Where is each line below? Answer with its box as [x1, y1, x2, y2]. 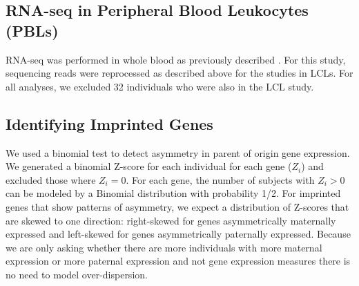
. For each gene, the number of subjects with [126, 172, 315, 187]
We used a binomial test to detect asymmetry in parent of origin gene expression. [6, 145, 350, 160]
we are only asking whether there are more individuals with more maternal [6, 240, 322, 254]
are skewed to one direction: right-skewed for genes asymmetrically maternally [6, 213, 336, 227]
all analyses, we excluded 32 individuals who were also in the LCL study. [6, 79, 314, 93]
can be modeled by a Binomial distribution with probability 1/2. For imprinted [6, 186, 341, 200]
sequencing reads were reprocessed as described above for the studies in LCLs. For [6, 66, 353, 80]
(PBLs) [6, 19, 59, 41]
